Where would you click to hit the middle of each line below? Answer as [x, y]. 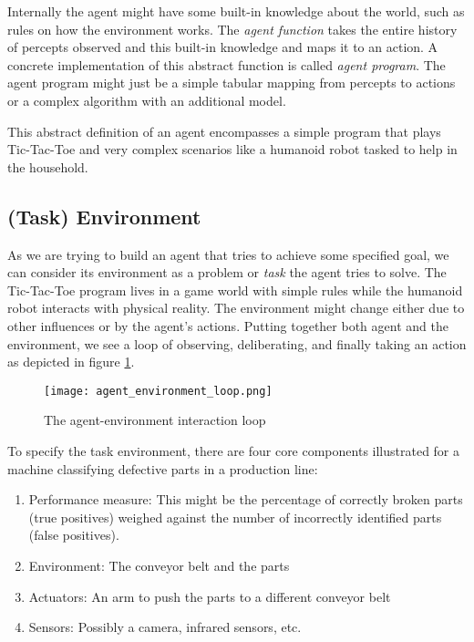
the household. [48, 166]
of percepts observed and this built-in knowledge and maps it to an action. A [223, 47]
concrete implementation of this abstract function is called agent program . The [227, 64]
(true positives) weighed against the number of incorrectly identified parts [235, 517]
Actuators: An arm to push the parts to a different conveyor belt [210, 596]
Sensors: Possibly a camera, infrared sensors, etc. [165, 627]
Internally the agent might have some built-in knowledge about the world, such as [236, 11]
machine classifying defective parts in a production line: [163, 468]
